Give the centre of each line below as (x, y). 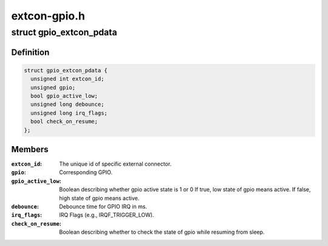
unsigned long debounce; (67, 104)
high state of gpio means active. (99, 198)
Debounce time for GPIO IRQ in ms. (103, 206)
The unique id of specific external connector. (115, 164)
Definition (30, 52)
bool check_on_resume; (64, 121)
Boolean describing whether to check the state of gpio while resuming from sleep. (162, 232)
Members (30, 149)
